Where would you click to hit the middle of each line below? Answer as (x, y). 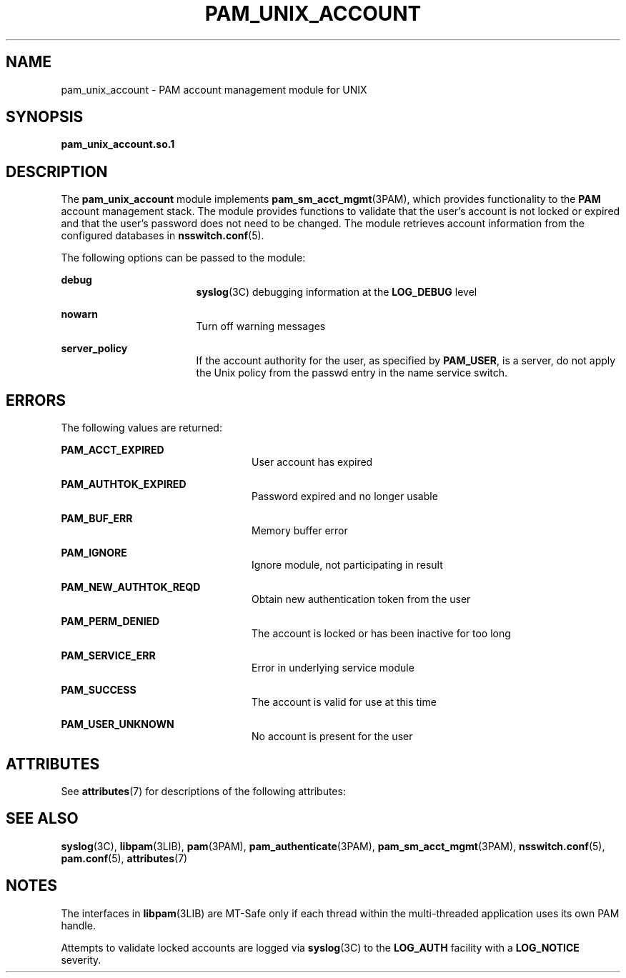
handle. (78, 925)
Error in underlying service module (333, 668)
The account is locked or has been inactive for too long (381, 634)
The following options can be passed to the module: (183, 258)
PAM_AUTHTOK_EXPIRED (124, 484)
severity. (81, 959)
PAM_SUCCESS (99, 690)
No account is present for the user (332, 737)
